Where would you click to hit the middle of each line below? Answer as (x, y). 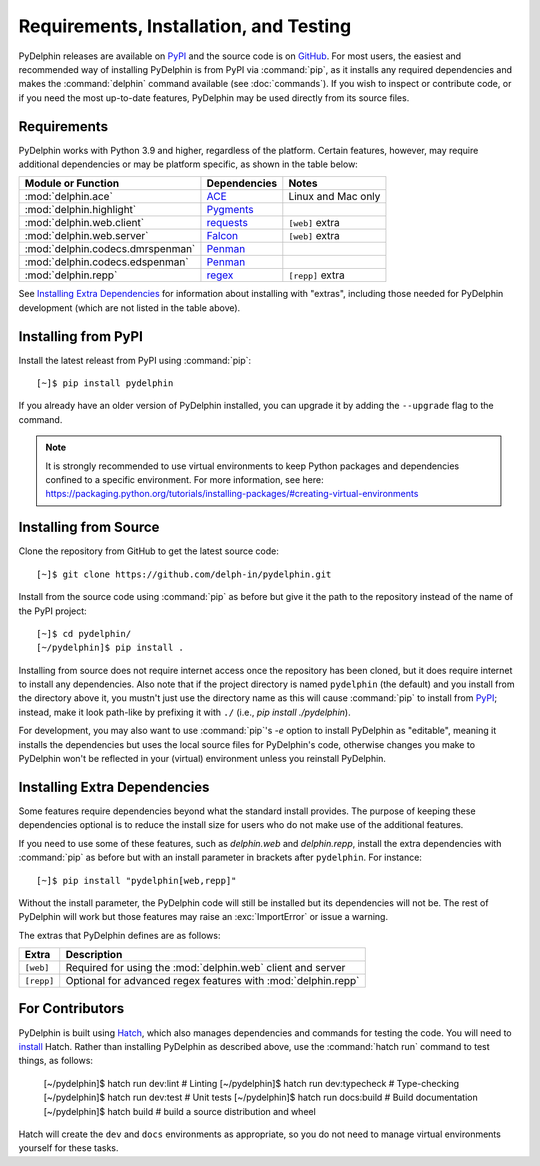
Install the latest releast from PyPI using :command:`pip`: (135, 360)
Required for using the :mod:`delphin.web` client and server (205, 968)
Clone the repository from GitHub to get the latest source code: (148, 551)
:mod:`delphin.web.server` (86, 236)
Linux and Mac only (334, 197)
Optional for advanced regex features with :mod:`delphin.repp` (212, 981)
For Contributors (71, 1008)
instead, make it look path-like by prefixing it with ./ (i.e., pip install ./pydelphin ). (184, 712)
